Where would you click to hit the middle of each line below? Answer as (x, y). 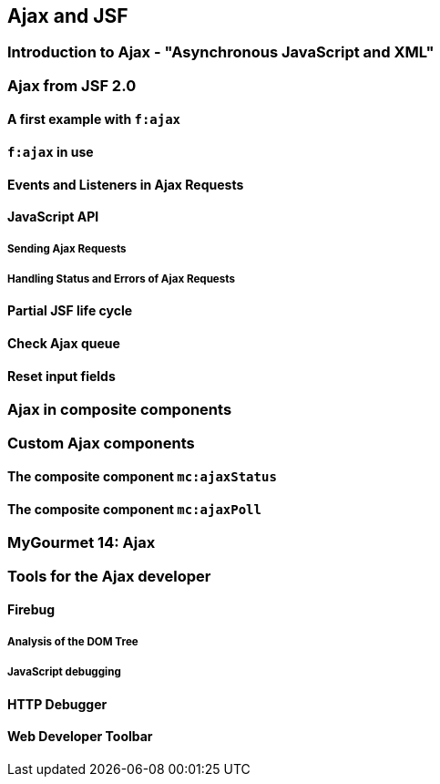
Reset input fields (61, 376)
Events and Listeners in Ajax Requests (126, 184)
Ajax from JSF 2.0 (72, 85)
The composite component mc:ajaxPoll (134, 509)
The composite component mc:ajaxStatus (142, 477)
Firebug (31, 610)
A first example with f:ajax (94, 119)
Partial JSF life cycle (70, 311)
